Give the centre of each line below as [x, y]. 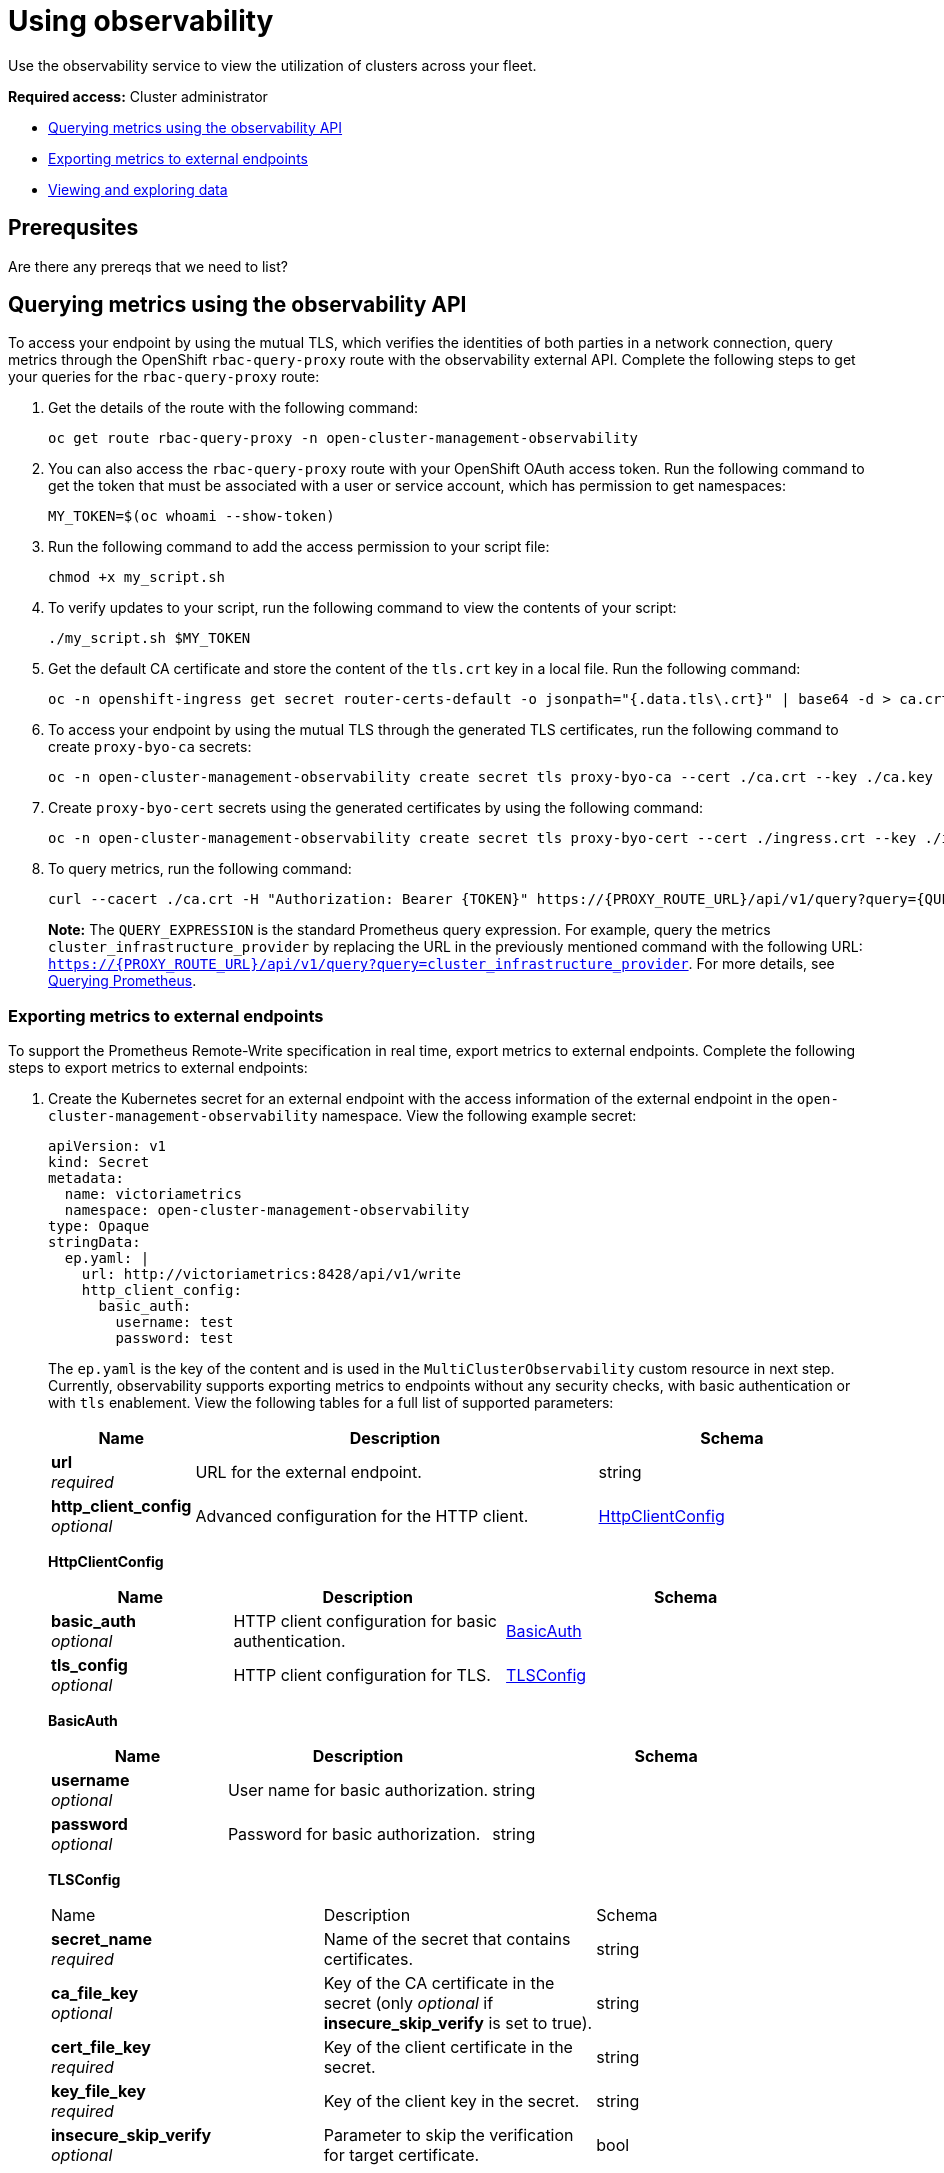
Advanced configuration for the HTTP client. [362, 1516]
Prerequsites [73, 228]
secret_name [101, 1939]
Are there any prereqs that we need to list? [148, 266]
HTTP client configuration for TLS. [362, 1675]
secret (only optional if [408, 2003]
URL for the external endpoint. [308, 1472]
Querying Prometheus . [122, 981]
